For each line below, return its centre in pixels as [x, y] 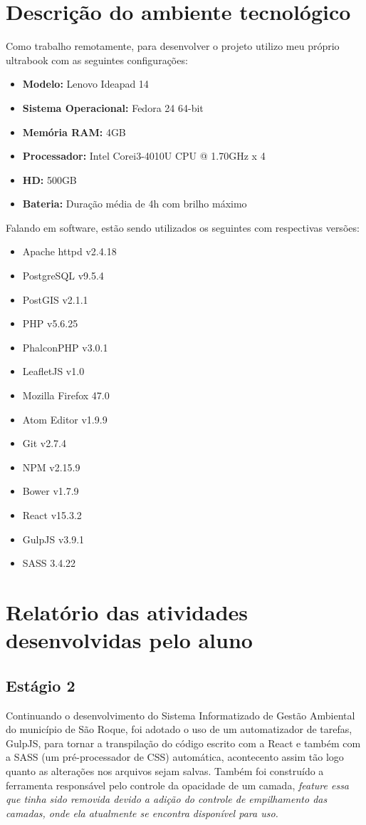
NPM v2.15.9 [51, 467]
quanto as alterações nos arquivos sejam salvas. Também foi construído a [165, 770]
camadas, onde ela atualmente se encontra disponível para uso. [142, 813]
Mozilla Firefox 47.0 [66, 395]
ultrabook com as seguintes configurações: [97, 60]
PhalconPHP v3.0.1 [65, 347]
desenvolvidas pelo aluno [129, 640]
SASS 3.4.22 [49, 563]
